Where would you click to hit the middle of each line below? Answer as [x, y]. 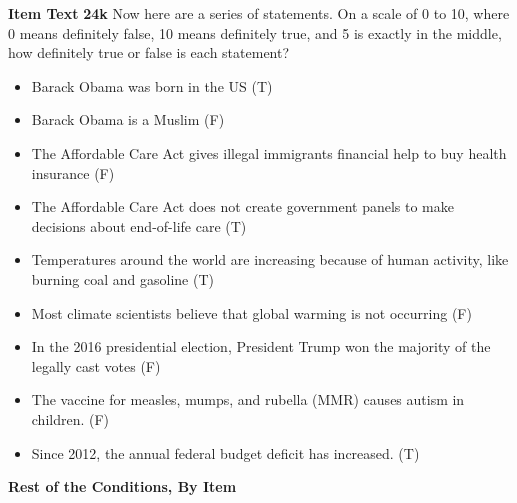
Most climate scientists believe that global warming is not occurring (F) [251, 312]
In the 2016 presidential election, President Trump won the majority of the [261, 346]
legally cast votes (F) [96, 365]
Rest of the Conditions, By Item [122, 486]
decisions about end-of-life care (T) [139, 225]
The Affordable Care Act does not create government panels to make [242, 206]
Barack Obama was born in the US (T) [152, 85]
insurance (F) [73, 172]
